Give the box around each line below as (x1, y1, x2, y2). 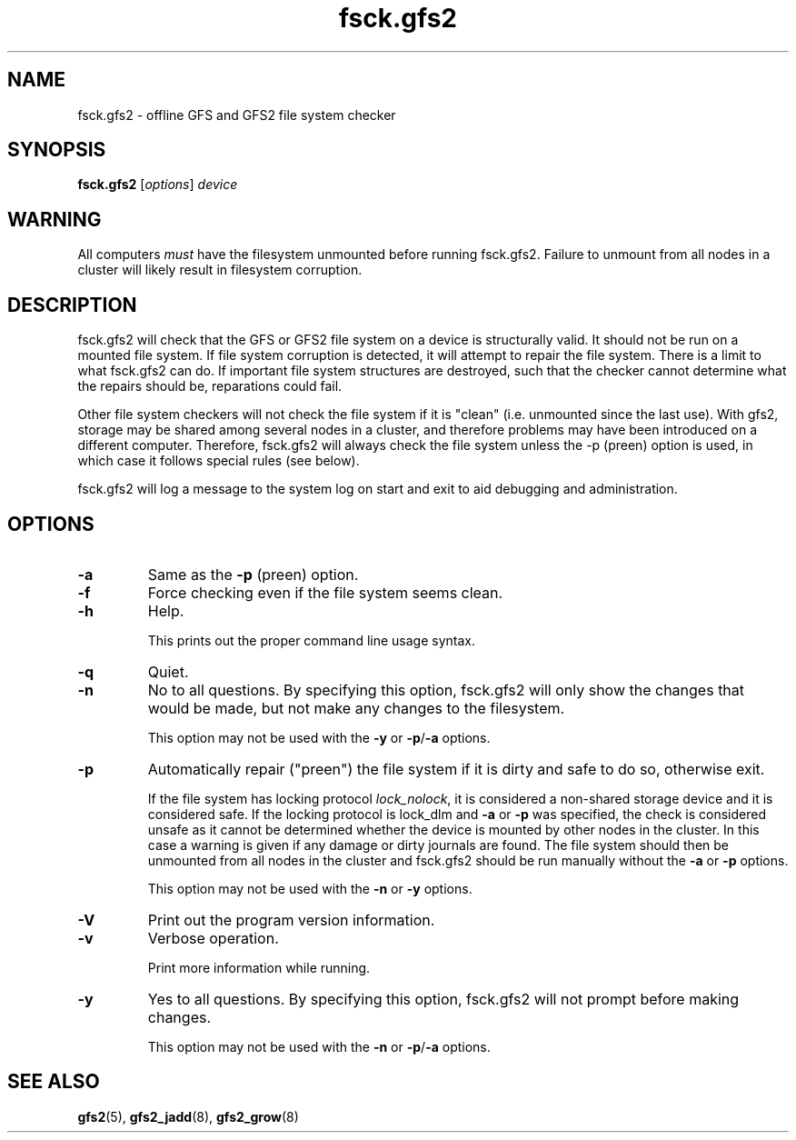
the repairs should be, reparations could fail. (77, 378, 343, 395)
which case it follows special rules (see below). (77, 453, 360, 469)
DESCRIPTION (7, 293, 137, 316)
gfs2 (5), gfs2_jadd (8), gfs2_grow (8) (77, 1108, 299, 1125)
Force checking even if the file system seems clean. (147, 583, 503, 602)
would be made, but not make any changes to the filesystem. (147, 698, 565, 717)
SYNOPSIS (7, 138, 106, 162)
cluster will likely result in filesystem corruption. (77, 262, 363, 278)
